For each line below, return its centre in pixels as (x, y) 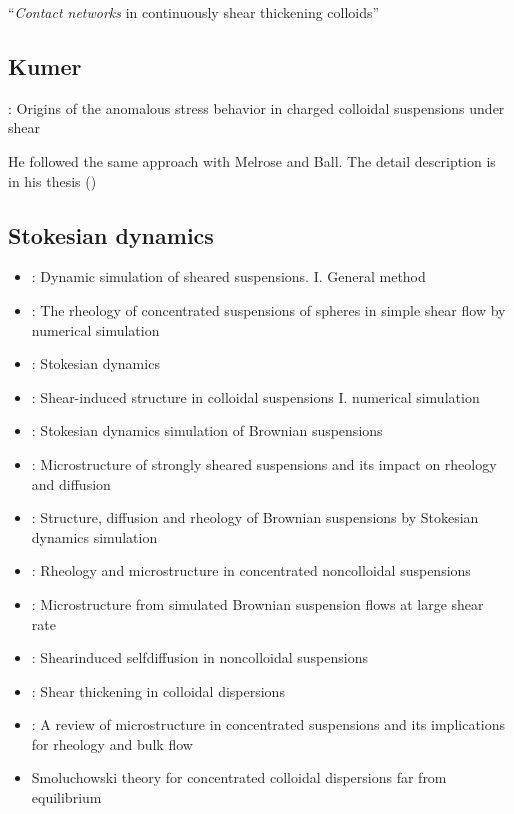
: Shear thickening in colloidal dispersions (158, 690)
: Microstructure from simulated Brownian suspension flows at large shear (257, 603)
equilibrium (66, 797)
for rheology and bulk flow (112, 743)
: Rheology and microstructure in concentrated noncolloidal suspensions (251, 570)
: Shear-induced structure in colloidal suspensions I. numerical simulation (255, 396)
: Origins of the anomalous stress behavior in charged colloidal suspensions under (256, 107)
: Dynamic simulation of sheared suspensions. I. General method (228, 276)
